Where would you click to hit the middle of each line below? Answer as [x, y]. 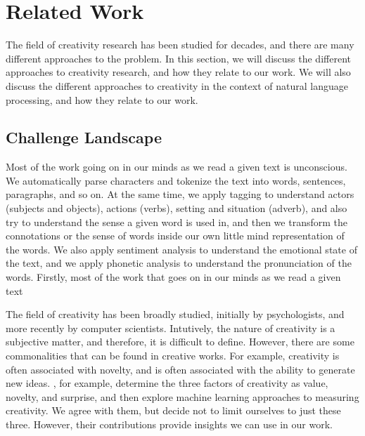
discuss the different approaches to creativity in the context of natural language [177, 85]
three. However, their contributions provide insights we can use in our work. [169, 424]
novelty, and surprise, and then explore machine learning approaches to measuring [182, 396]
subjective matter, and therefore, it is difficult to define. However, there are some [180, 342]
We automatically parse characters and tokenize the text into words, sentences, [176, 180]
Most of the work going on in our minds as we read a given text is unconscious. [177, 167]
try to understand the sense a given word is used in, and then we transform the [177, 222]
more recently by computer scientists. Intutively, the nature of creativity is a [171, 328]
